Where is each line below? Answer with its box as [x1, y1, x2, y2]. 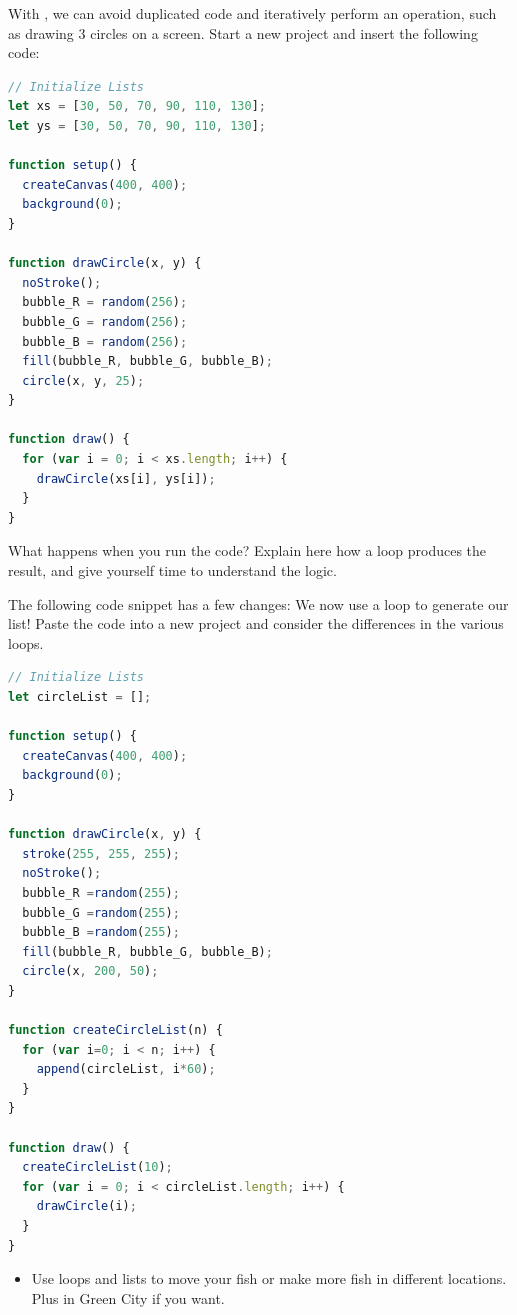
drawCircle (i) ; [36, 1199, 137, 1214]
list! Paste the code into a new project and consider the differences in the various [8, 613, 504, 634]
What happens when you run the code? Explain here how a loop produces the [8, 540, 487, 561]
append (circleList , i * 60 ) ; [36, 1062, 216, 1077]
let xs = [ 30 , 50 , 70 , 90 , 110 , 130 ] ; [8, 99, 266, 114]
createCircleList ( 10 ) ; [22, 1160, 173, 1175]
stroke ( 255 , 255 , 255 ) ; [22, 846, 180, 861]
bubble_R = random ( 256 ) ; [22, 295, 188, 310]
